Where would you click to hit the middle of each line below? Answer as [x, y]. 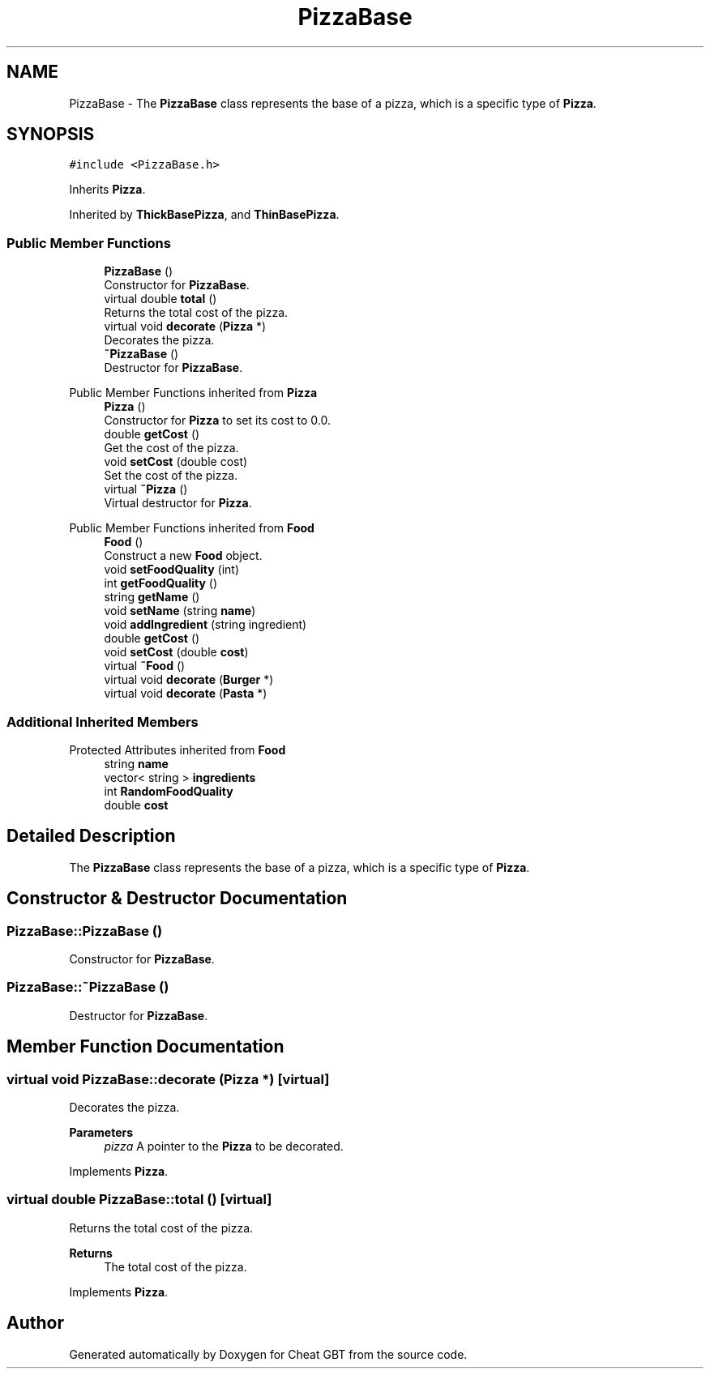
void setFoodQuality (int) [172, 570]
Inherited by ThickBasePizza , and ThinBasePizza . [204, 215]
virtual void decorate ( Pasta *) [186, 694]
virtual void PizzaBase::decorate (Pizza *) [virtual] [168, 1079]
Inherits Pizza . [107, 190]
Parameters [101, 1132]
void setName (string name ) [180, 611]
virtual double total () [160, 299]
